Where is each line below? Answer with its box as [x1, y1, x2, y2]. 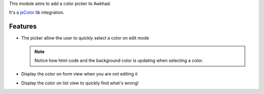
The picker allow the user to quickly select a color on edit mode [21, 35, 149, 41]
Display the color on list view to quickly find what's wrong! [21, 80, 139, 86]
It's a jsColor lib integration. [9, 10, 65, 16]
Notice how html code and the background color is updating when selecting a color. [34, 57, 203, 63]
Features [9, 22, 37, 31]
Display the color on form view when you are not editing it [21, 71, 138, 77]
